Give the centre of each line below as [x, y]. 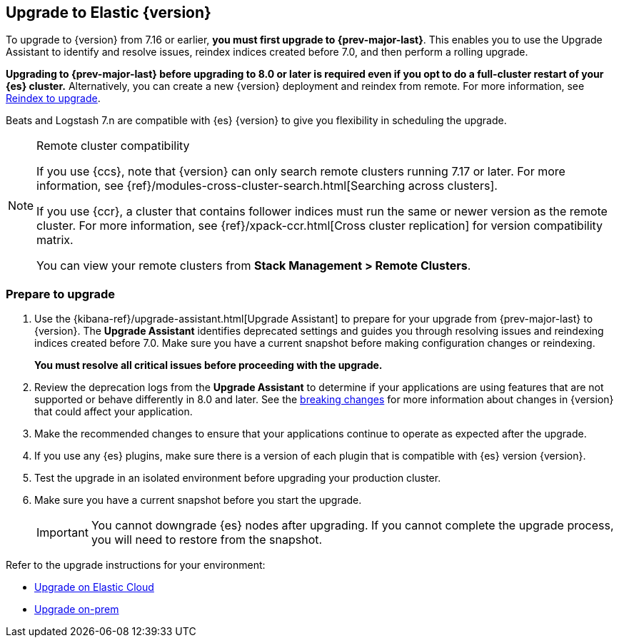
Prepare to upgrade [61, 294]
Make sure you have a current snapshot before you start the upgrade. [198, 500]
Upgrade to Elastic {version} [109, 12]
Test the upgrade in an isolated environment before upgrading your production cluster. [238, 478]
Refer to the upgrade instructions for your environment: [136, 565]
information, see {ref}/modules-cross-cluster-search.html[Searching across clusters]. [267, 186]
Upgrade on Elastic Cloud [94, 587]
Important [62, 533]
